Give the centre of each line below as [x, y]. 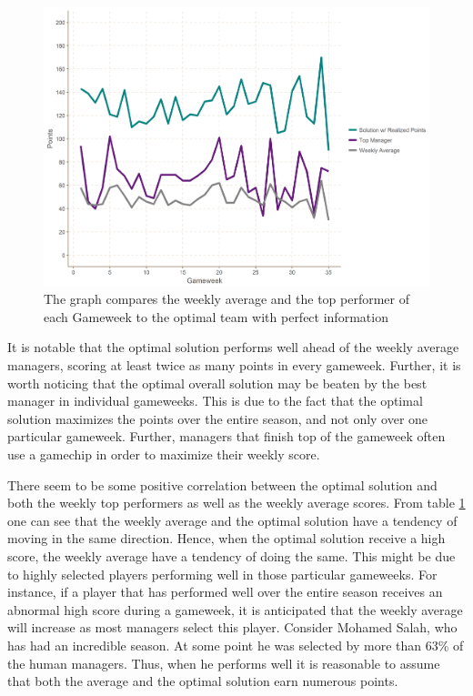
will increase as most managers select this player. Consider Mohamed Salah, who [232, 627]
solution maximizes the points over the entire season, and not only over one [218, 418]
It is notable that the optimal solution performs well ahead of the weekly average [233, 347]
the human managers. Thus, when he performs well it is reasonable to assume [224, 663]
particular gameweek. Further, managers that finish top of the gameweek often [226, 436]
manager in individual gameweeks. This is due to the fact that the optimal [215, 401]
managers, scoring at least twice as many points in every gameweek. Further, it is [234, 365]
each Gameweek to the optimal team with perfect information [216, 316]
